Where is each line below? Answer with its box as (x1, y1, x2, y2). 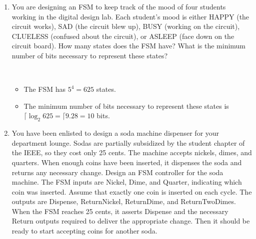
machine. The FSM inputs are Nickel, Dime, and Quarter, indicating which (11, 177, 242, 187)
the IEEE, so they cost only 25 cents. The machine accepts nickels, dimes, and (11, 147, 252, 158)
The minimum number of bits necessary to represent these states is (23, 100, 229, 111)
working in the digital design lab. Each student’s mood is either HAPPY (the (11, 11, 249, 21)
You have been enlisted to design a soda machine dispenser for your (11, 128, 219, 138)
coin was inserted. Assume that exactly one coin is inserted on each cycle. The (11, 186, 252, 197)
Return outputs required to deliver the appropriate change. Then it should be (11, 216, 250, 226)
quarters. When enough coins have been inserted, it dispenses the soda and (11, 157, 242, 167)
